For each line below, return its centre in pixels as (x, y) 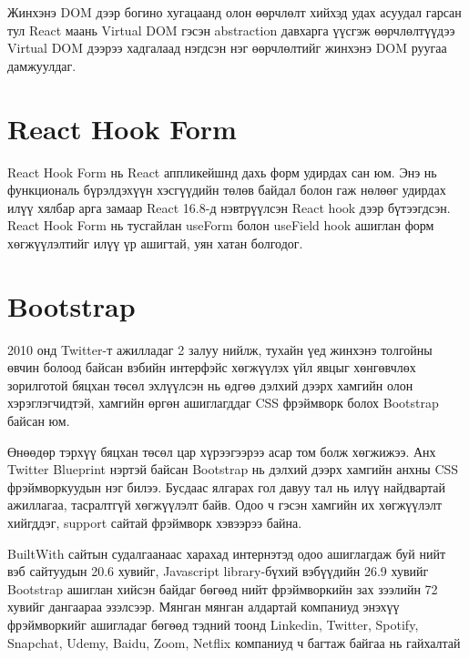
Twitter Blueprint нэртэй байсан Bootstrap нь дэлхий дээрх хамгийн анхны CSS (233, 469)
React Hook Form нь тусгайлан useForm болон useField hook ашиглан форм (221, 225)
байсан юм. (39, 420)
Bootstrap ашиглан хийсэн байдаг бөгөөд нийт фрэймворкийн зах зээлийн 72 (223, 588)
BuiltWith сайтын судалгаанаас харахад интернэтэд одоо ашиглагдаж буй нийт (226, 553)
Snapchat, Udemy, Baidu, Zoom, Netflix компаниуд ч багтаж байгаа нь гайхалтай (234, 642)
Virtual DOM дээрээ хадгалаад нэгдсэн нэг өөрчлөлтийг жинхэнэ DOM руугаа (227, 48)
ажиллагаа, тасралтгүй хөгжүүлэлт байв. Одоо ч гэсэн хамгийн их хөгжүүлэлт (225, 505)
